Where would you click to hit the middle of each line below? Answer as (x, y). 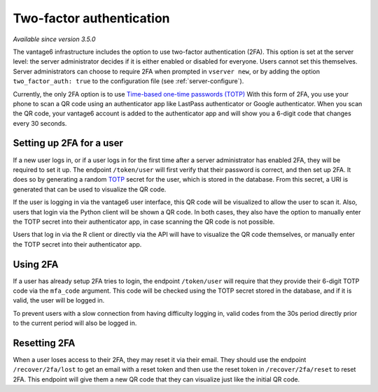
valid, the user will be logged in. (59, 300)
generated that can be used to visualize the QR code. (90, 189)
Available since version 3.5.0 (54, 39)
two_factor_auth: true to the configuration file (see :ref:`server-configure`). (128, 81)
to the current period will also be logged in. (75, 323)
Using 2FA (36, 264)
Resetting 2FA (44, 343)
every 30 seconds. (40, 123)
